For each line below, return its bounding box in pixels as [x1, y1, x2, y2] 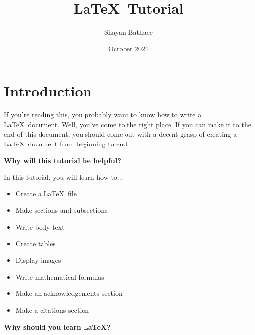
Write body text [15, 222, 65, 232]
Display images [15, 255, 61, 265]
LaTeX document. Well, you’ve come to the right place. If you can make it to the [4, 119, 251, 129]
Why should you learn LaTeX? [4, 321, 111, 332]
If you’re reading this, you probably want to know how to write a [4, 109, 202, 120]
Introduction [4, 81, 92, 101]
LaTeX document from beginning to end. [4, 139, 129, 149]
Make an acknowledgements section [15, 288, 123, 298]
